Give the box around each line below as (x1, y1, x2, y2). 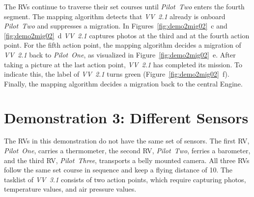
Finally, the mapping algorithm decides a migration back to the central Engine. (4, 78, 243, 88)
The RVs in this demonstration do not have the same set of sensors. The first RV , (4, 136, 250, 146)
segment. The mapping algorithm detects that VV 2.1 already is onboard (4, 11, 226, 21)
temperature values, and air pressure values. (4, 184, 137, 194)
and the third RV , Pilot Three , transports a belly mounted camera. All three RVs (4, 155, 250, 165)
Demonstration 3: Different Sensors (4, 107, 249, 127)
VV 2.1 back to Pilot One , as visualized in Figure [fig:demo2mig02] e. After (4, 49, 236, 59)
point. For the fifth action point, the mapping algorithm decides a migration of (4, 40, 241, 50)
